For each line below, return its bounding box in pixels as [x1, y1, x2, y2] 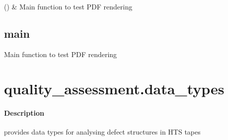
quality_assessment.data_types [4, 78, 225, 98]
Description [4, 107, 45, 118]
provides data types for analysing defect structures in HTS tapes [4, 126, 201, 137]
